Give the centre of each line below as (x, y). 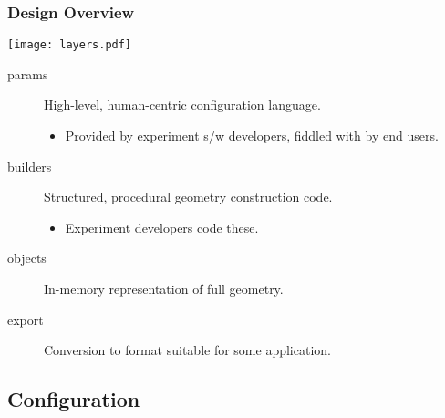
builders (30, 166)
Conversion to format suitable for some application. (187, 350)
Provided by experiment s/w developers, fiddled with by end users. (252, 136)
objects (27, 258)
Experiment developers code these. (162, 227)
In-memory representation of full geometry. (164, 289)
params (28, 73)
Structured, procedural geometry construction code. (188, 197)
